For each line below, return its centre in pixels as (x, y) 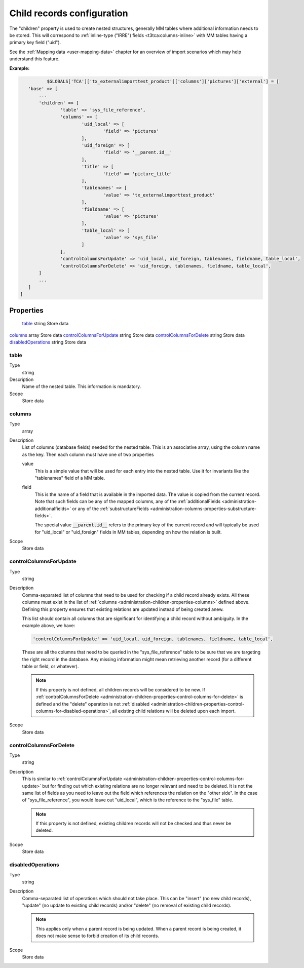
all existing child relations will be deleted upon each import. (174, 711)
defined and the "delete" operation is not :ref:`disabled (92, 704)
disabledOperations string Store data (48, 342)
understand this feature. (34, 59)
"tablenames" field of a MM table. (70, 478)
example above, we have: (49, 626)
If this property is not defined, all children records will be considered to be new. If (120, 689)
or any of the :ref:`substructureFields (110, 509)
